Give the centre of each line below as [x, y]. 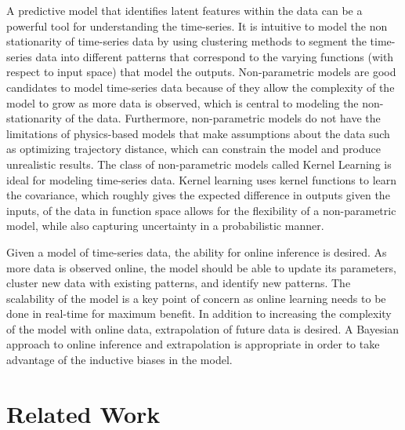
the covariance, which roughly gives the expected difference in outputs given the [198, 195]
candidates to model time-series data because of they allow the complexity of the [201, 87]
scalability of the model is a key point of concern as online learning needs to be [196, 298]
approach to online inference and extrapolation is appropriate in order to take [193, 344]
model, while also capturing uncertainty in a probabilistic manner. [165, 226]
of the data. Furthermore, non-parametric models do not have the [223, 118]
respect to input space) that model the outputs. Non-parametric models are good [201, 72]
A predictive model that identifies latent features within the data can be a [184, 10]
